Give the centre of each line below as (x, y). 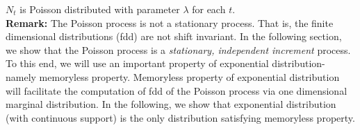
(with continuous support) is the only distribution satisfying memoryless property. (180, 117)
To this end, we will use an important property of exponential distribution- (165, 63)
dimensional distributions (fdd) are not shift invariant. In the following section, (174, 36)
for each (209, 9)
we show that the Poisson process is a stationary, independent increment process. (178, 49)
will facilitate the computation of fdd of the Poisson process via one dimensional (177, 90)
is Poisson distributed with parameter (100, 9)
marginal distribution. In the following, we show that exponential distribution (171, 104)
